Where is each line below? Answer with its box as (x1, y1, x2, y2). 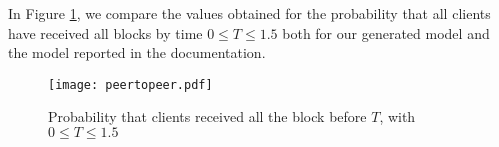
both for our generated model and (282, 22, 490, 43)
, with (379, 106, 416, 127)
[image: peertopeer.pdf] (48, 77, 213, 92)
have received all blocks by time (8, 22, 203, 43)
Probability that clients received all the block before (48, 106, 367, 127)
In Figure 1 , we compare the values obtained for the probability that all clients (8, 3, 491, 23)
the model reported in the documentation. (8, 42, 266, 63)
